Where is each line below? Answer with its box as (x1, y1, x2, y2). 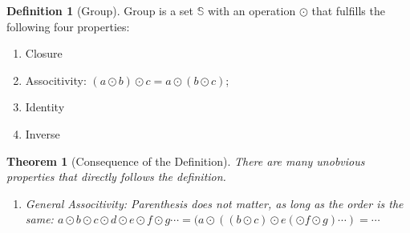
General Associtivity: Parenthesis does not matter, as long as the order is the (25, 195, 404, 211)
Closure (25, 45, 63, 62)
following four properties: (6, 18, 130, 34)
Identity (25, 98, 65, 115)
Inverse (25, 125, 60, 142)
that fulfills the (311, 2, 385, 18)
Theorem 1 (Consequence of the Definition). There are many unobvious (6, 152, 365, 169)
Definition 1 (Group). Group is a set (6, 2, 193, 18)
